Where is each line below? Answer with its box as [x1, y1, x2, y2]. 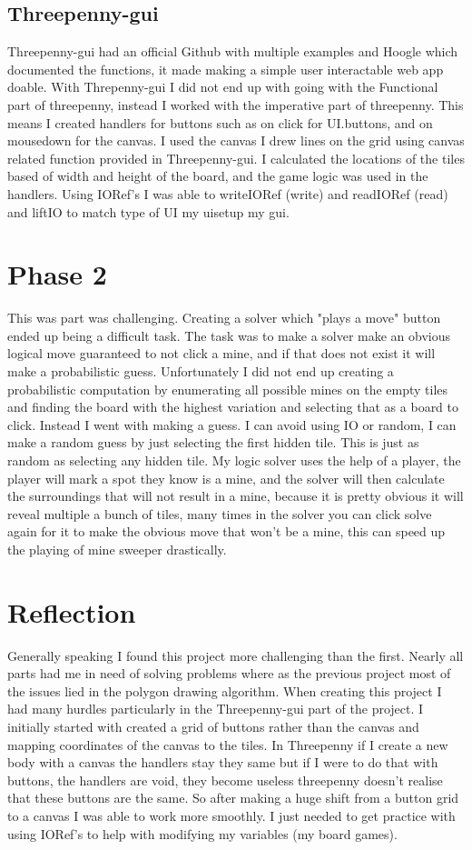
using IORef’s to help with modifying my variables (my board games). [7, 824, 398, 843]
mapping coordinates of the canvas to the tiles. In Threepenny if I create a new [7, 735, 448, 754]
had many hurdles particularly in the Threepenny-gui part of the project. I [7, 699, 424, 718]
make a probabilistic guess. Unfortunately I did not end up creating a [7, 362, 394, 381]
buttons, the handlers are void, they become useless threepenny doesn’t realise [7, 770, 443, 789]
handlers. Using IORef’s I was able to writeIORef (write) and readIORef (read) [7, 184, 448, 203]
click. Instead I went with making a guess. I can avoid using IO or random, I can [7, 415, 457, 434]
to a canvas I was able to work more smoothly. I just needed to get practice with [7, 806, 456, 825]
